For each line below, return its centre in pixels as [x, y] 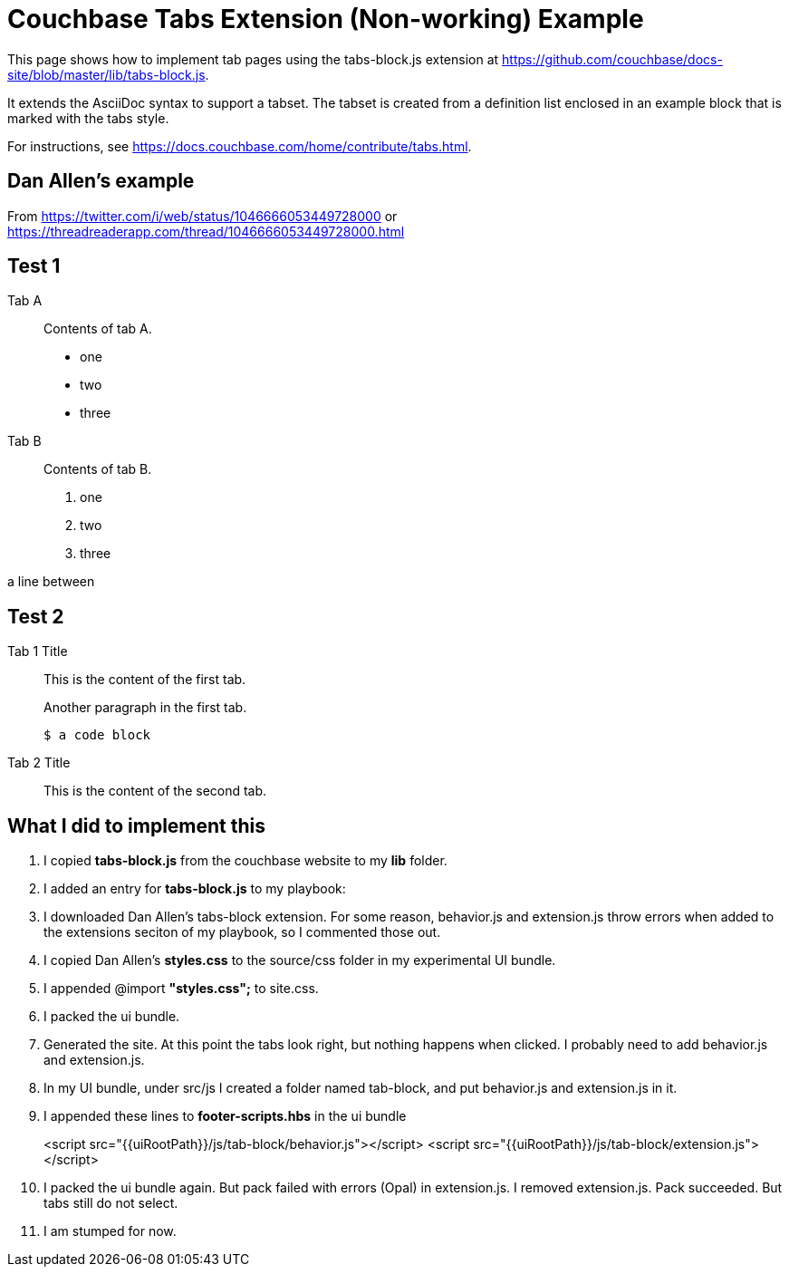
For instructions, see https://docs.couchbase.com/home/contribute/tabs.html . [240, 146]
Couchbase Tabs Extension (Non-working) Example [326, 19]
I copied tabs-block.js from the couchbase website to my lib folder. [245, 861]
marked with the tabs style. [88, 118]
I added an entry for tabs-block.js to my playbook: [195, 889]
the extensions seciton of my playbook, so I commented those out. [242, 932]
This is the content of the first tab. [145, 680]
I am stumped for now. [110, 1231]
